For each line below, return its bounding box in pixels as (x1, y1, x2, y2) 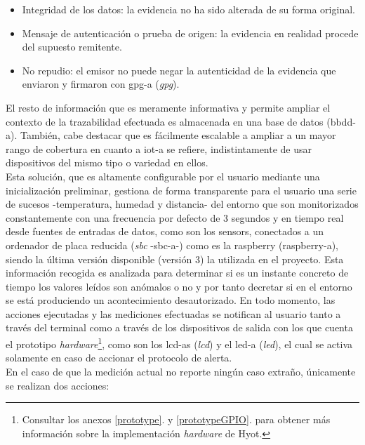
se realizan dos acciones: (6, 378, 109, 392)
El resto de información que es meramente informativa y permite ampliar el (6, 100, 331, 114)
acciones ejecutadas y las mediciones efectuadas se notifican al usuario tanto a (6, 306, 341, 321)
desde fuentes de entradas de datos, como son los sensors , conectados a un (6, 224, 324, 239)
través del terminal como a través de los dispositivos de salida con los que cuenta (6, 320, 353, 335)
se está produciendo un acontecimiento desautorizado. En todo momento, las (6, 293, 336, 307)
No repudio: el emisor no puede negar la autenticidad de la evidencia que (22, 62, 336, 77)
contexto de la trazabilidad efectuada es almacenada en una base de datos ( (6, 114, 331, 128)
